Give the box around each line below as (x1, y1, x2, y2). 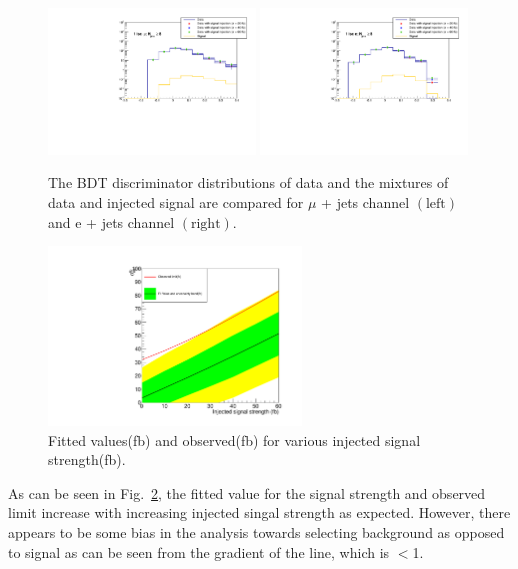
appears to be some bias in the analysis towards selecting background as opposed (8, 521, 505, 542)
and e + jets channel (48, 211, 175, 232)
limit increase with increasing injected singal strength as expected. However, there (8, 502, 511, 523)
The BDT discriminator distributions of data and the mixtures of (48, 172, 449, 193)
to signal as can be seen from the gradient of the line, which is (8, 541, 390, 562)
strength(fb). (48, 449, 126, 470)
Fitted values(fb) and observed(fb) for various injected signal (48, 429, 421, 450)
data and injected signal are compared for (48, 192, 304, 212)
